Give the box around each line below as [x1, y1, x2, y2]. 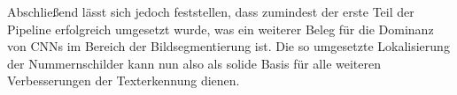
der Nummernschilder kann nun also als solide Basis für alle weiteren [7, 54, 382, 72]
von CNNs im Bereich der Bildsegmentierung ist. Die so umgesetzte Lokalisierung [7, 37, 450, 55]
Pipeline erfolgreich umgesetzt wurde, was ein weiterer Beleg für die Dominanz [7, 19, 434, 38]
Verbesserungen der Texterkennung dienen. [7, 71, 240, 90]
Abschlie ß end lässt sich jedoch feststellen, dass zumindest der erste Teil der [7, 3, 414, 20]
